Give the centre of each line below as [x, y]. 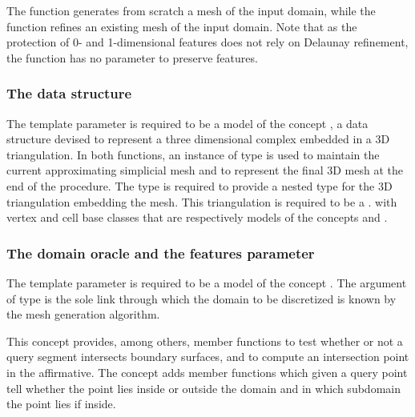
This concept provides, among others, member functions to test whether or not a [205, 341]
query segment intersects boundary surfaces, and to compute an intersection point [208, 357]
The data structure [69, 93]
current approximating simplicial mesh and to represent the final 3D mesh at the [205, 170]
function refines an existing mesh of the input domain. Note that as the [182, 26]
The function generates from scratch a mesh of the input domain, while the [191, 10]
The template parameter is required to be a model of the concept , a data [187, 123]
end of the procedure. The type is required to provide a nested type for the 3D [199, 185]
